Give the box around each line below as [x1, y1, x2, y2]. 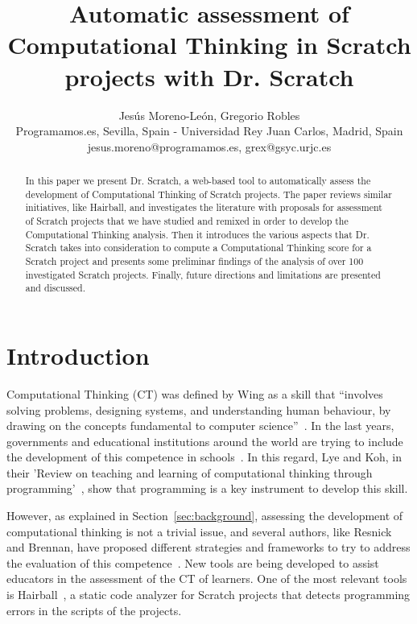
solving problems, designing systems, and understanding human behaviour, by [6, 401, 391, 418]
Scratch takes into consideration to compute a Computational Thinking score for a [25, 241, 372, 254]
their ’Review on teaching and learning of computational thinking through [6, 464, 373, 481]
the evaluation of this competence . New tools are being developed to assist [6, 554, 379, 571]
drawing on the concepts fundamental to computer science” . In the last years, [6, 417, 394, 434]
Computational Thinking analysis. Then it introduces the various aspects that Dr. [25, 227, 370, 241]
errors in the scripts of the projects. [6, 601, 182, 618]
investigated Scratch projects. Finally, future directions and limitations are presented [25, 267, 381, 281]
